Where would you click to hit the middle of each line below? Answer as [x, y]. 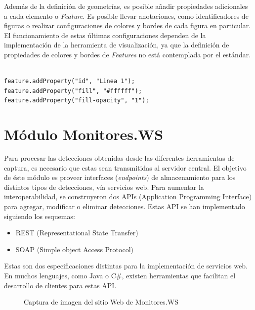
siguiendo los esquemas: [40, 216]
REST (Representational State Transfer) [77, 233]
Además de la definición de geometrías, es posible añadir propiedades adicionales [126, 6]
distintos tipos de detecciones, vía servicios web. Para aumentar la [104, 187]
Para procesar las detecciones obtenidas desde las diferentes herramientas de [119, 158]
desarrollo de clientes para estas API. [60, 285]
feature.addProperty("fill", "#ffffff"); [73, 91]
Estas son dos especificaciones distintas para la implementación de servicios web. [126, 266]
